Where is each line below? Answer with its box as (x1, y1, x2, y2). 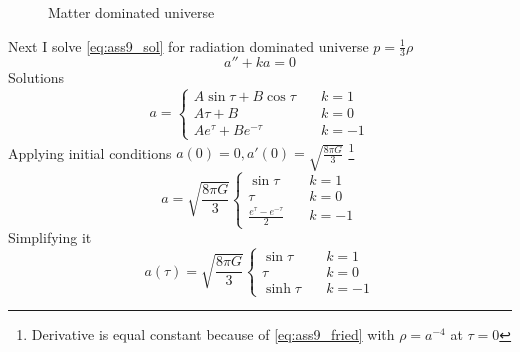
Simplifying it (8, 227, 92, 248)
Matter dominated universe (48, 2, 215, 22)
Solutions (8, 67, 65, 88)
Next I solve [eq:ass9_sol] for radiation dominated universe (8, 35, 369, 56)
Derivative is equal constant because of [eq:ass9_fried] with (31, 324, 395, 345)
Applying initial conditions (8, 142, 172, 163)
